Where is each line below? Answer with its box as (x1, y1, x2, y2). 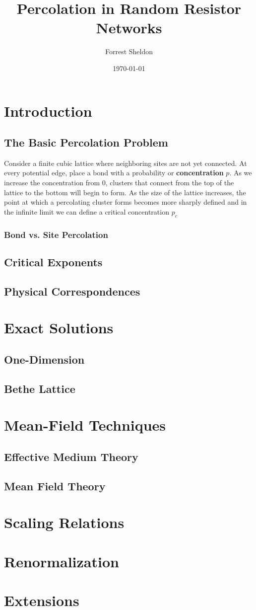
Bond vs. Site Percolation (4, 228, 108, 240)
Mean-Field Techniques (4, 415, 166, 435)
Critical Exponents (4, 254, 103, 269)
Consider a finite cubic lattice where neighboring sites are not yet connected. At (4, 157, 247, 168)
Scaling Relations (4, 512, 125, 533)
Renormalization (4, 551, 119, 571)
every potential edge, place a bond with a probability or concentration (4, 167, 224, 178)
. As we (229, 167, 252, 178)
